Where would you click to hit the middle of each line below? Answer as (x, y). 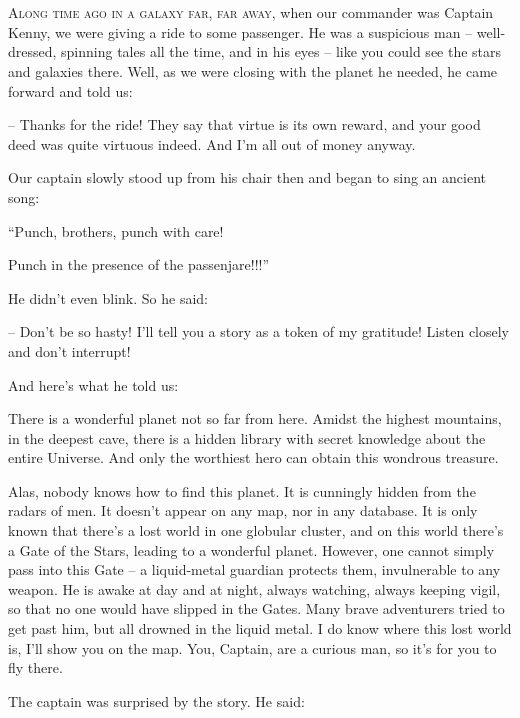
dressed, (32, 51)
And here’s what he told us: (93, 384)
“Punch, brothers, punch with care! (116, 230)
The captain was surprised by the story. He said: (156, 700)
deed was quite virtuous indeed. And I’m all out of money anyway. (212, 143)
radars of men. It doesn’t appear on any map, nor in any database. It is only (243, 510)
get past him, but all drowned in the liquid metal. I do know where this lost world (260, 628)
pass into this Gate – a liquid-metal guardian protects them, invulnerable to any (254, 569)
